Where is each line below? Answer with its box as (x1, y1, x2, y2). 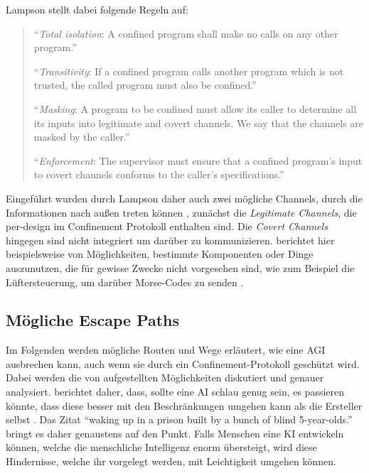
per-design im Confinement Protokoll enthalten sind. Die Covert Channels (6, 219, 328, 234)
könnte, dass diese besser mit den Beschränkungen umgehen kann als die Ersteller (6, 398, 363, 413)
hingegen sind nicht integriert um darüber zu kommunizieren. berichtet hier (6, 232, 335, 247)
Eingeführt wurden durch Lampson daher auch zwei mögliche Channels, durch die (6, 190, 363, 205)
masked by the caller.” (33, 129, 130, 144)
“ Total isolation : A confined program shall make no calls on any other (33, 26, 338, 40)
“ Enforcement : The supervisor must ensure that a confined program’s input (33, 153, 363, 168)
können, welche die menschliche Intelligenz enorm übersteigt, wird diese (6, 440, 317, 455)
